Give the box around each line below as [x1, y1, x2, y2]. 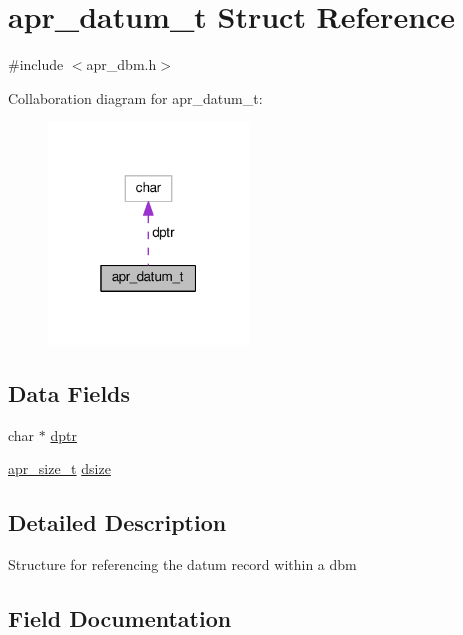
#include [8, 54, 64, 75]
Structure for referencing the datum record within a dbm [8, 553, 357, 574]
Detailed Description [8, 507, 227, 538]
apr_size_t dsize [8, 458, 111, 479]
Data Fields [8, 377, 131, 408]
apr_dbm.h [86, 54, 157, 75]
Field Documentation [8, 602, 232, 633]
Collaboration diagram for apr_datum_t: [8, 87, 263, 108]
